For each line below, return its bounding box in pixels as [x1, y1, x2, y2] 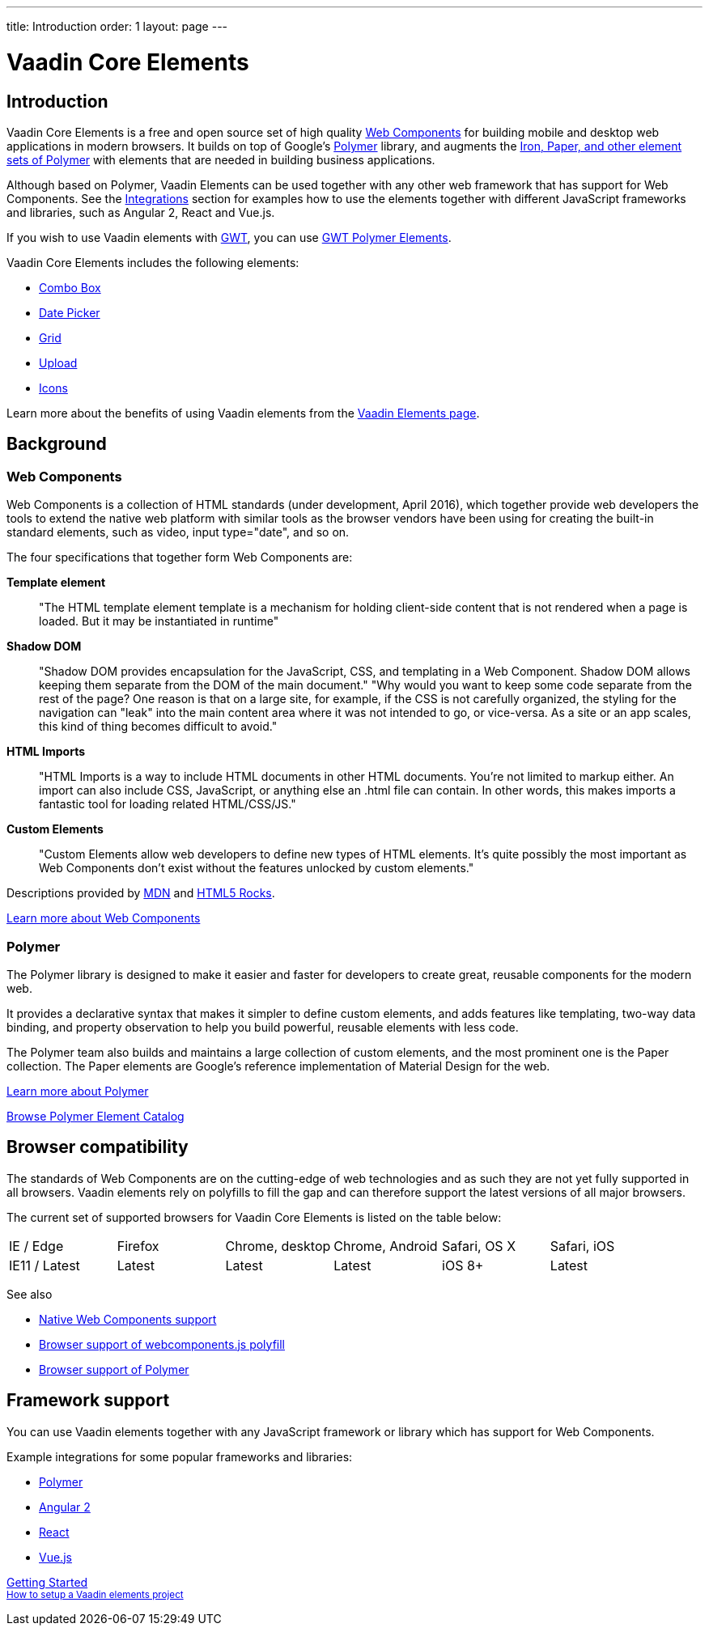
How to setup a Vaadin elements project [6, 1588, 184, 1600]
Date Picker [39, 305, 100, 320]
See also [6, 1287, 53, 1301]
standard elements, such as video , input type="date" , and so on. [6, 525, 350, 540]
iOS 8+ [442, 1257, 484, 1274]
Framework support [6, 1390, 170, 1411]
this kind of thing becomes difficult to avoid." [39, 719, 278, 734]
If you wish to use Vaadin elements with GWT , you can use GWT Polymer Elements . [6, 230, 452, 244]
